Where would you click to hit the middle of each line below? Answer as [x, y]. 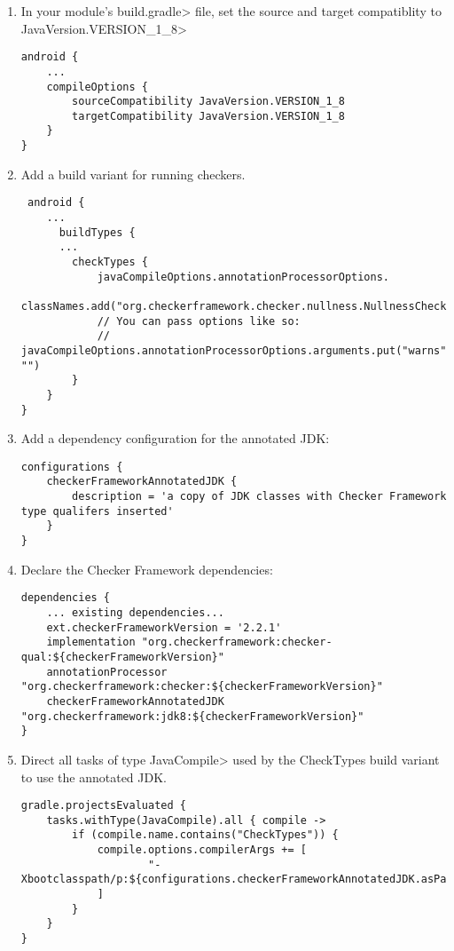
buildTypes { [97, 232]
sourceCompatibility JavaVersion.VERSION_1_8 [208, 102]
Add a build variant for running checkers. [133, 174]
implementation [91, 642]
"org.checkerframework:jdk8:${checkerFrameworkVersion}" [192, 716]
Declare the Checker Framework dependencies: [147, 569]
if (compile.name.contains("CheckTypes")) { [205, 835]
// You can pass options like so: [199, 321]
